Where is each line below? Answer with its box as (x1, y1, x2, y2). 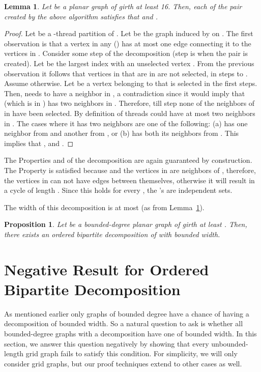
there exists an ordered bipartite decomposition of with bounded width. (4, 228, 220, 239)
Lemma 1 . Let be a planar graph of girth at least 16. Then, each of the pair (4, 1, 242, 11)
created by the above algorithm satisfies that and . (4, 11, 158, 21)
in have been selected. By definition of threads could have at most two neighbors (4, 107, 255, 118)
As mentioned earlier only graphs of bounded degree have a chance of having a (4, 308, 249, 319)
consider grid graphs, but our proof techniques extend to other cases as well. (4, 358, 242, 368)
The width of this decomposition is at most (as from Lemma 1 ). (4, 202, 205, 212)
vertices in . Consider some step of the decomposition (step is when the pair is (4, 48, 248, 59)
